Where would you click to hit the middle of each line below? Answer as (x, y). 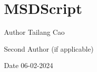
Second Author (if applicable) (49, 48)
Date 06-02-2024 (29, 65)
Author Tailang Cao (34, 32)
